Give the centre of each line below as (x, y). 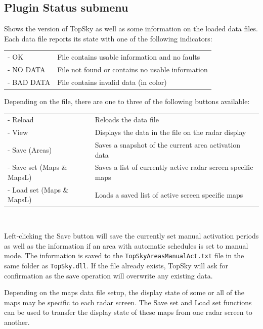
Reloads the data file (127, 120)
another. (17, 322)
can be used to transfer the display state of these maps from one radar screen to (128, 312)
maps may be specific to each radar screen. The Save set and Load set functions (128, 302)
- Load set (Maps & (38, 189)
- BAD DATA (29, 82)
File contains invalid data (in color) (112, 82)
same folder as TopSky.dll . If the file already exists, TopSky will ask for (116, 265)
